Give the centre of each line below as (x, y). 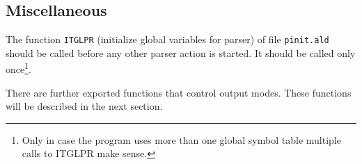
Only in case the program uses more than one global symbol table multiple (181, 139)
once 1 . (18, 68)
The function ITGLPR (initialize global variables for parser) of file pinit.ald (167, 39)
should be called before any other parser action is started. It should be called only (181, 52)
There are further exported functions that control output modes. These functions (179, 92)
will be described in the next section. (84, 106)
